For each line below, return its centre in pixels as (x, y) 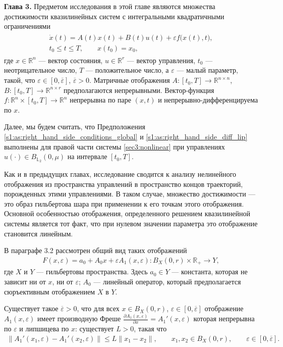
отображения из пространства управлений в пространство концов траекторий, (124, 184)
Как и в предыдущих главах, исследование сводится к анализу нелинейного (120, 174)
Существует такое (31, 308)
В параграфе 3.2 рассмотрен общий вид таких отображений (96, 250)
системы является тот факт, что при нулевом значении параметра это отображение (131, 224)
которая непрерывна (224, 318)
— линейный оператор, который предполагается (167, 281)
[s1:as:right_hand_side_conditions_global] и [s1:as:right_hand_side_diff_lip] (126, 137)
